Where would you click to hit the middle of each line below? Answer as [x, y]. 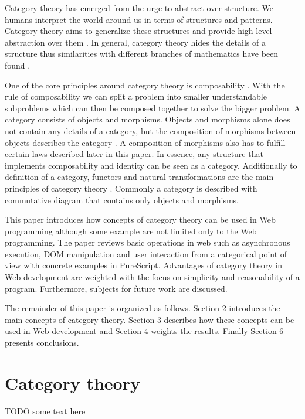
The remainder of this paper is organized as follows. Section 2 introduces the [143, 308]
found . [18, 65]
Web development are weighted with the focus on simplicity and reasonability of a [152, 277]
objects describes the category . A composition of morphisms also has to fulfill [145, 142]
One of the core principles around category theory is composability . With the [145, 85]
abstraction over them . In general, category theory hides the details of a [135, 42]
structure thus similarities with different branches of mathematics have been [142, 54]
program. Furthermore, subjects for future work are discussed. [116, 288]
